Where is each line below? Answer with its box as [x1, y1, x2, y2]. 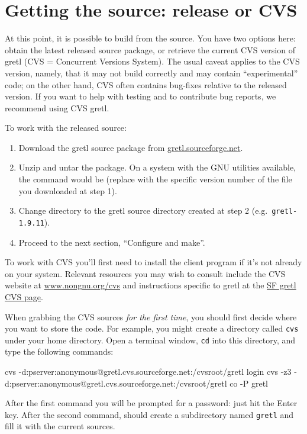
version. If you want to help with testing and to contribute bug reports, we [5, 90, 276, 102]
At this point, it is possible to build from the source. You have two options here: [5, 32, 296, 44]
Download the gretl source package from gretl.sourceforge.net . [18, 141, 243, 153]
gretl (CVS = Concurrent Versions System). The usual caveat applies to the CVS [5, 55, 300, 67]
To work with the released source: [5, 121, 127, 134]
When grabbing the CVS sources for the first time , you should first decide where [5, 310, 297, 323]
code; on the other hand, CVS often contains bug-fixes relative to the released [5, 78, 287, 91]
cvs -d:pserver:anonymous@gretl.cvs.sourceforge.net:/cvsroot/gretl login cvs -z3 [5, 365, 292, 378]
